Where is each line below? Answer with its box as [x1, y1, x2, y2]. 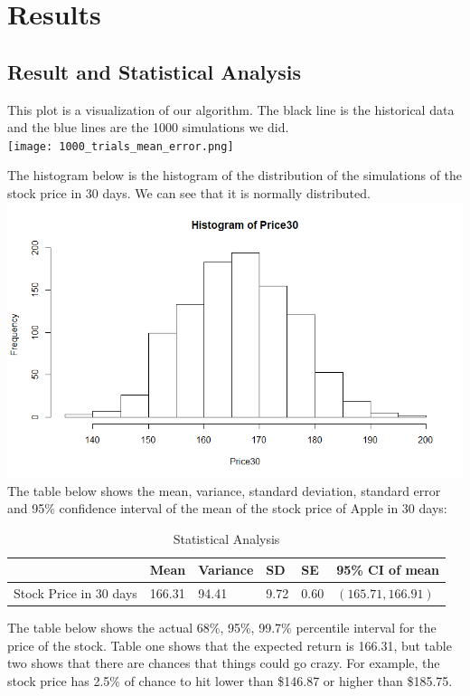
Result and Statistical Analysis [7, 57, 301, 85]
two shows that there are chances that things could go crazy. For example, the [7, 653, 440, 672]
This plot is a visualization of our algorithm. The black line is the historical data [7, 100, 455, 119]
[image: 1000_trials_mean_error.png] [7, 139, 234, 153]
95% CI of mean [336, 560, 440, 579]
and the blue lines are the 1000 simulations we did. [7, 118, 289, 137]
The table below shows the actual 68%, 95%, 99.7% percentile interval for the [7, 618, 437, 637]
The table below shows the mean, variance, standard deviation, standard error [7, 481, 441, 500]
